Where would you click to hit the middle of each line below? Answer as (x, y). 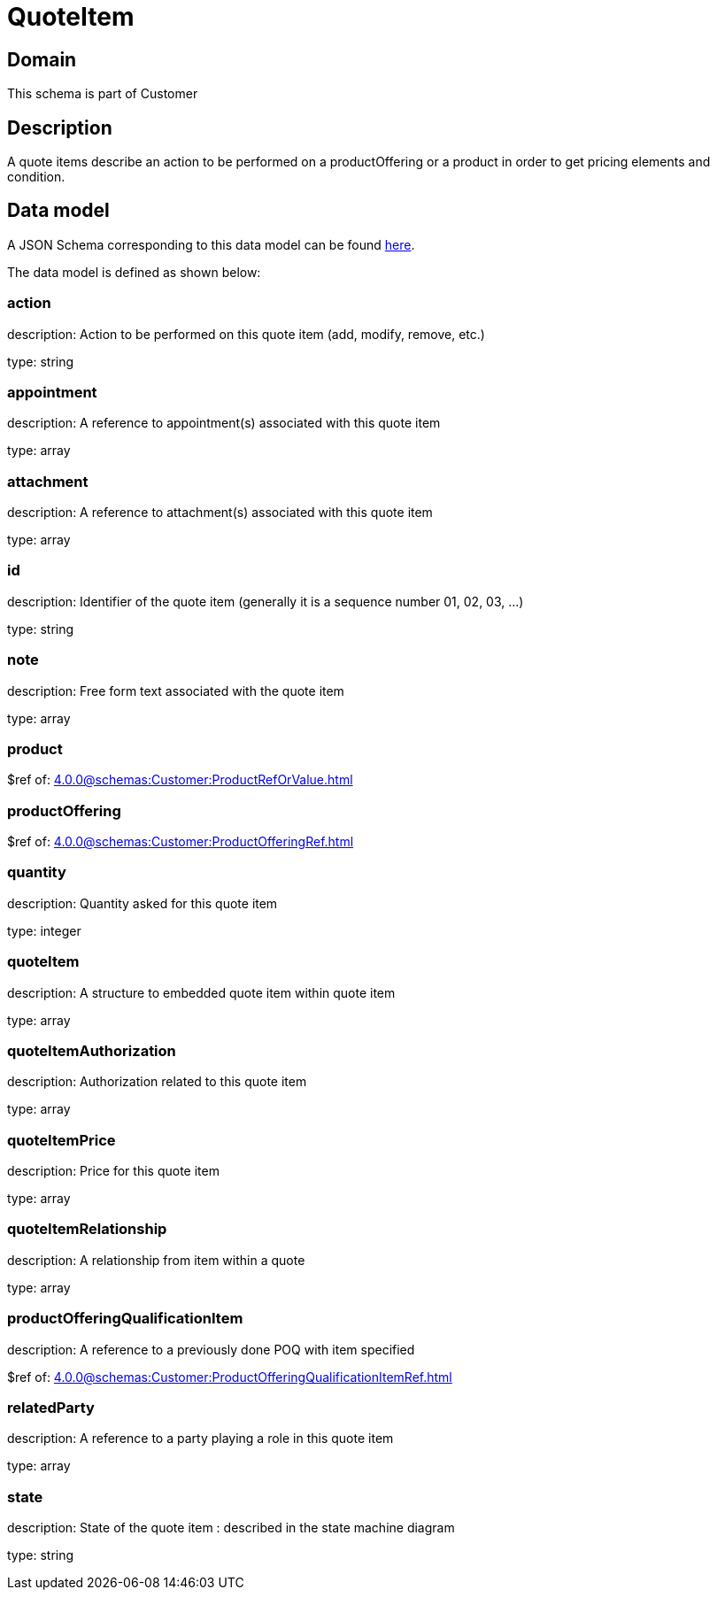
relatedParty (51, 1407)
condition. (36, 177)
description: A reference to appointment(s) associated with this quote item (224, 423)
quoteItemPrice (62, 1140)
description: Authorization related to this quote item (157, 1082)
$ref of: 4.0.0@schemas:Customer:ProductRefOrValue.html (180, 780)
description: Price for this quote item (113, 1171)
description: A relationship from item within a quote (156, 1260)
